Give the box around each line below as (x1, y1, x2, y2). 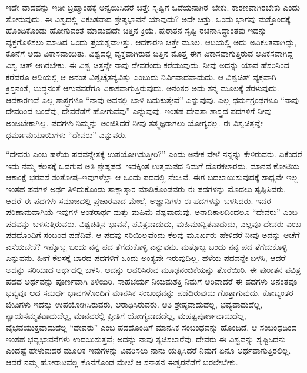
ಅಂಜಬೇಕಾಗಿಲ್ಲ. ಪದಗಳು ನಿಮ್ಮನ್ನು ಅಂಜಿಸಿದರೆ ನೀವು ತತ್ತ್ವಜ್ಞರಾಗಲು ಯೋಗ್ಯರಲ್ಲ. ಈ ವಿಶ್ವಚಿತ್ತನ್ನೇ (6, 116, 263, 128)
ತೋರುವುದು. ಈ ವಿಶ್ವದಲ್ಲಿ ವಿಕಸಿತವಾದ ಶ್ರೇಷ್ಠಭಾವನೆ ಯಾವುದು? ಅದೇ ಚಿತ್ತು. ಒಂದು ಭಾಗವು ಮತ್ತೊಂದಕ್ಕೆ (6, 12, 291, 25)
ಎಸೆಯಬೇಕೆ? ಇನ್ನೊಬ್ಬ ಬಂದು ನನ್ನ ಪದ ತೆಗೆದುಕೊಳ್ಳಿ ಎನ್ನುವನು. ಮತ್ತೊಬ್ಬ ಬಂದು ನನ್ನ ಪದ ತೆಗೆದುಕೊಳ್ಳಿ (6, 240, 287, 252)
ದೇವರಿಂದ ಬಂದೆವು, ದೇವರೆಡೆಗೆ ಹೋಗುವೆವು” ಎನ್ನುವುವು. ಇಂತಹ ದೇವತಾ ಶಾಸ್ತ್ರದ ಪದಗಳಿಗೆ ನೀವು (6, 105, 272, 117)
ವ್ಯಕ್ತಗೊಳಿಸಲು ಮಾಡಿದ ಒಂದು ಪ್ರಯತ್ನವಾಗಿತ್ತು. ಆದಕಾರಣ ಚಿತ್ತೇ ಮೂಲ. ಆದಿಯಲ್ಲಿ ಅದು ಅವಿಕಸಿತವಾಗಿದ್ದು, (6, 35, 297, 48)
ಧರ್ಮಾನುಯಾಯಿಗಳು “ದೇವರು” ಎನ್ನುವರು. (6, 128, 128, 140)
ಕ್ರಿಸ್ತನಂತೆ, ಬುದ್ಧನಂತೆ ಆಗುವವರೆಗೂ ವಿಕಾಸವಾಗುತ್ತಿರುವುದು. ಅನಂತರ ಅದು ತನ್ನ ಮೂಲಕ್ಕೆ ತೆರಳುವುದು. (6, 82, 279, 94)
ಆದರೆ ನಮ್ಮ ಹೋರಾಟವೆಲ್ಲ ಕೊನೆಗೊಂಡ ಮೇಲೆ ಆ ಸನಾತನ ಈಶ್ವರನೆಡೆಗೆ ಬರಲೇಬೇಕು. (6, 355, 238, 368)
